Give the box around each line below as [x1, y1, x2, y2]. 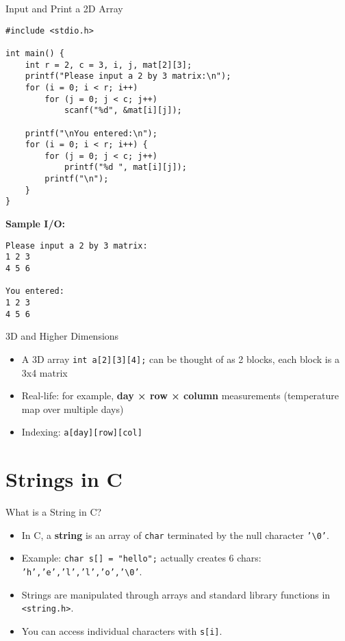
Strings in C [5, 465, 123, 493]
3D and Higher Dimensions [5, 329, 119, 343]
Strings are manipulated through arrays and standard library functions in [21, 587, 331, 601]
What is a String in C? [5, 505, 102, 519]
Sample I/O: [5, 216, 66, 231]
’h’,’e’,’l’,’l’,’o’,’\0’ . [21, 564, 142, 578]
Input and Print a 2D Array [5, 1, 123, 15]
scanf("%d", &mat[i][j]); [64, 105, 182, 116]
